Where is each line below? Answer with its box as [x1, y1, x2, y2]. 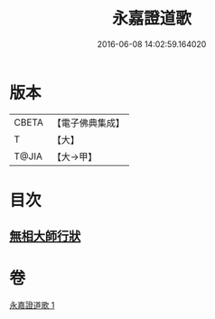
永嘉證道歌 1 [9, 300, 55, 311]
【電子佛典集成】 [51, 117, 125, 129]
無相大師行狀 [9, 229, 81, 244]
